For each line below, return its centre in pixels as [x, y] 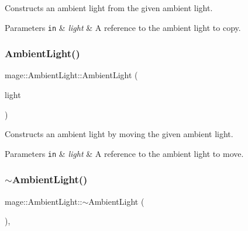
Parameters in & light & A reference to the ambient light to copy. [123, 27]
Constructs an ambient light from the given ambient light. [109, 8]
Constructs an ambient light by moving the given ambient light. [119, 134]
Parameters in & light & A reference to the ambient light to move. [124, 153]
